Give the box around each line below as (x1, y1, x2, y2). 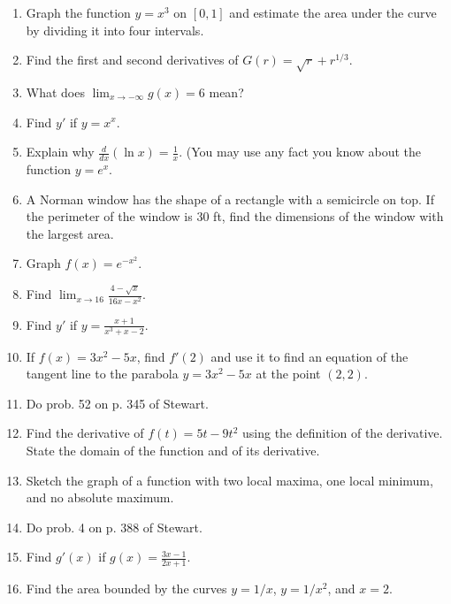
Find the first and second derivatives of (26, 50, 239, 69)
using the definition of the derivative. (241, 424, 443, 442)
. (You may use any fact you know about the (179, 142, 422, 161)
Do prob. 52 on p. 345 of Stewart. (26, 394, 209, 412)
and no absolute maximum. (26, 488, 174, 507)
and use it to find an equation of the (210, 347, 409, 365)
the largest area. (26, 224, 114, 242)
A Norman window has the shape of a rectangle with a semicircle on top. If (26, 189, 434, 208)
